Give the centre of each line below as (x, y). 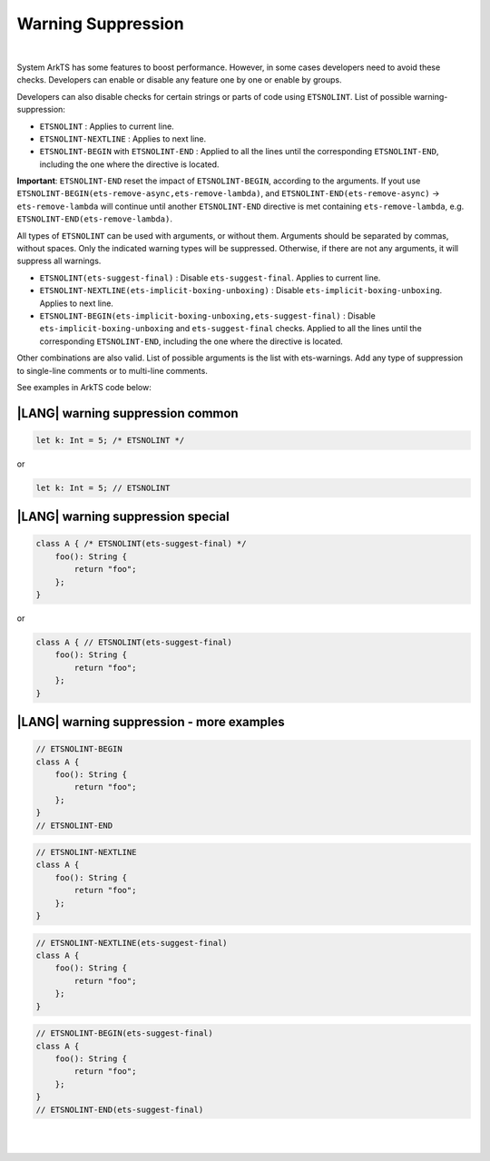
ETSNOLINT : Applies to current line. (107, 126)
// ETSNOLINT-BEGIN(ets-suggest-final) (124, 1033)
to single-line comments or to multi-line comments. (112, 370)
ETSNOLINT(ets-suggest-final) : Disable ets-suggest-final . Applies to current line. (210, 278)
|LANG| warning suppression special (123, 517)
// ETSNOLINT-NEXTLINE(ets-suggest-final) (132, 943)
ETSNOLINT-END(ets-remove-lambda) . (94, 219)
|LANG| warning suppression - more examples (151, 722)
